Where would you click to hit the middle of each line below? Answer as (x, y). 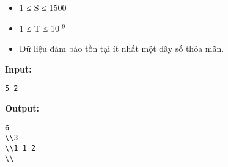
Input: (18, 69)
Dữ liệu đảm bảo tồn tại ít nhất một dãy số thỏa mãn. (122, 48)
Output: (22, 108)
